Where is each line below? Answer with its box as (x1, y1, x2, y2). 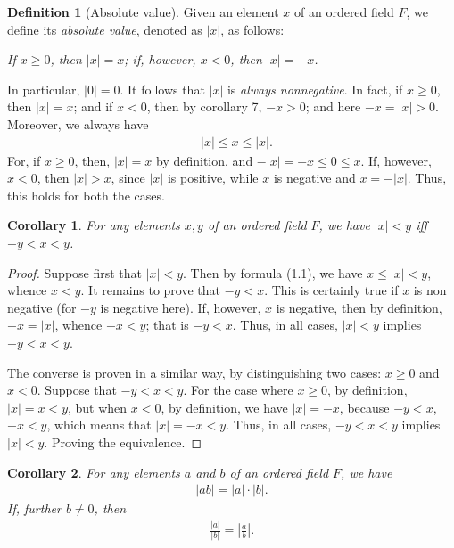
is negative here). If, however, (100, 298, 261, 316)
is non (413, 281, 447, 299)
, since (111, 168, 145, 187)
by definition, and (156, 151, 253, 169)
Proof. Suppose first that (7, 263, 143, 282)
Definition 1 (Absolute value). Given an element (7, 3, 279, 20)
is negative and (273, 168, 356, 187)
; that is (145, 315, 189, 334)
